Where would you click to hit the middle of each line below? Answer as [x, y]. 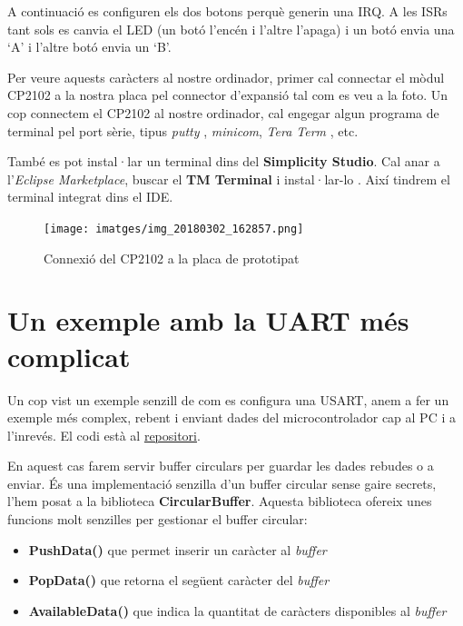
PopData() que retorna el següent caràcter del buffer [179, 580]
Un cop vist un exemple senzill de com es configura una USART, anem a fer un [228, 399]
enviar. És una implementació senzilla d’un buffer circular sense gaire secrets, [222, 483]
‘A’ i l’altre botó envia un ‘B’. [89, 47]
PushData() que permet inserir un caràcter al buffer [177, 549]
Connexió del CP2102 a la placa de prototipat [172, 258]
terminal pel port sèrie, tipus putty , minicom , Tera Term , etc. [183, 130]
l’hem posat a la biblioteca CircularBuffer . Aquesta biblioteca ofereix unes [220, 501]
